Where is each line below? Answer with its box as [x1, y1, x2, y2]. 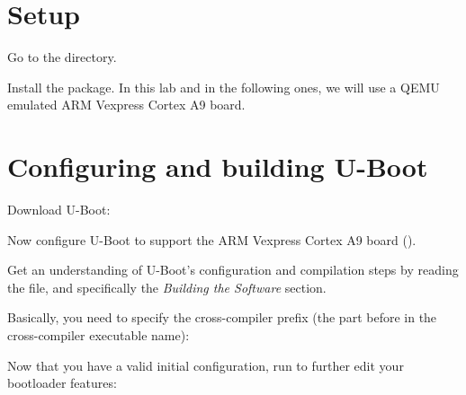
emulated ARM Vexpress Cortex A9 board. [7, 95, 246, 114]
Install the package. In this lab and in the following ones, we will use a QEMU [7, 77, 440, 96]
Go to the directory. [7, 48, 117, 66]
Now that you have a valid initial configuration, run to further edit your [7, 355, 404, 374]
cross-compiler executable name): [7, 326, 190, 344]
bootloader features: [7, 373, 117, 392]
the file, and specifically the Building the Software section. [7, 277, 327, 296]
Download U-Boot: [7, 200, 111, 219]
